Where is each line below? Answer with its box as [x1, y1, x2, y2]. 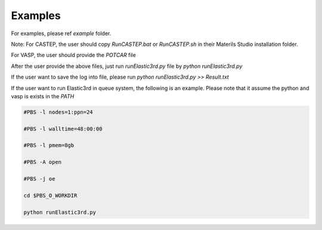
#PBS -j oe [23, 176, 55, 182]
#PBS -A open [23, 158, 62, 166]
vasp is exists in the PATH [11, 92, 75, 100]
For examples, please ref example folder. [11, 30, 112, 37]
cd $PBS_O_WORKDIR [23, 192, 78, 199]
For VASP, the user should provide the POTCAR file [11, 51, 137, 59]
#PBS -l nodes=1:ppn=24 [23, 108, 94, 116]
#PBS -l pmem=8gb [23, 142, 75, 149]
